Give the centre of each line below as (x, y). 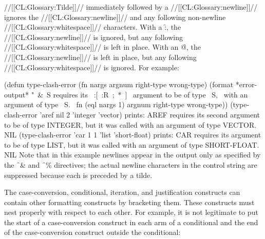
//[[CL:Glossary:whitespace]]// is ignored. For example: (92, 67)
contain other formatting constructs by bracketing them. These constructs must (129, 202)
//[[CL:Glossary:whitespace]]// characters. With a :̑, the (93, 27)
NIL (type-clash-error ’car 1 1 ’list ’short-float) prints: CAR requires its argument (133, 135)
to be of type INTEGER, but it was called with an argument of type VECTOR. (130, 124)
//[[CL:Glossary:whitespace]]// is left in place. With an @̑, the (102, 47)
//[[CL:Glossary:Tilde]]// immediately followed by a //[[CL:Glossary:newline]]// (131, 7)
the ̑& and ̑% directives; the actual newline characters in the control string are (131, 164)
